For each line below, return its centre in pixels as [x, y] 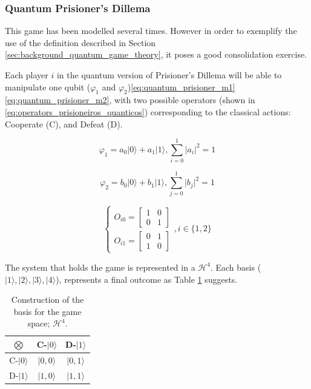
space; [39, 323]
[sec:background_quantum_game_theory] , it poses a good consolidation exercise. [156, 54]
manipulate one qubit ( [48, 86]
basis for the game [47, 311]
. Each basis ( [236, 267]
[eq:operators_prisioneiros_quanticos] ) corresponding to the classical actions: [148, 111]
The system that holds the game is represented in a [100, 267]
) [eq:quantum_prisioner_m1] [181, 86]
